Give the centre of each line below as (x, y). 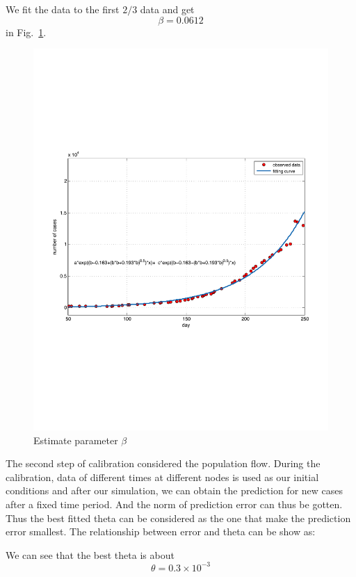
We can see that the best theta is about (90, 554)
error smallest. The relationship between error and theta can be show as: (161, 531)
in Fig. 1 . (26, 32)
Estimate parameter (76, 440)
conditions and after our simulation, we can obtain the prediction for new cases (175, 490)
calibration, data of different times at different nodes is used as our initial (162, 477)
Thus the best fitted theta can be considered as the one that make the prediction (178, 518)
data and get (167, 9)
